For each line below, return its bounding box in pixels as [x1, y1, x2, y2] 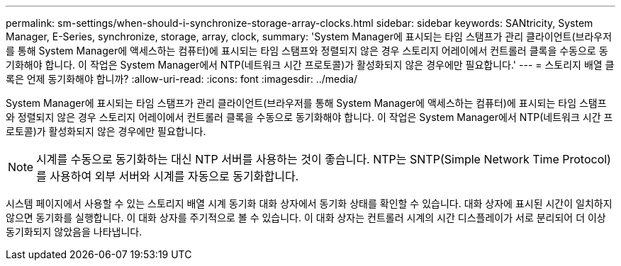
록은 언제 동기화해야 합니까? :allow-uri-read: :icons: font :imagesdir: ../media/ [6, 73, 358, 85]
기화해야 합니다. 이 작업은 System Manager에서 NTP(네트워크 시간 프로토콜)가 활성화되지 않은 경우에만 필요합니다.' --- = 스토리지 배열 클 [6, 59, 615, 71]
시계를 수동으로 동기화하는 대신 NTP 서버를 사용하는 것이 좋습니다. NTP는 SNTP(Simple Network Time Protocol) [36, 152, 611, 166]
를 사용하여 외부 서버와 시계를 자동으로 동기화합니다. [36, 169, 299, 183]
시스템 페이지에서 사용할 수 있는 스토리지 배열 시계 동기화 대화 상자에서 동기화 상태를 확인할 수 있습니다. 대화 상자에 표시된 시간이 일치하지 [6, 197, 612, 209]
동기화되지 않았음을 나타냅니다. [6, 226, 142, 238]
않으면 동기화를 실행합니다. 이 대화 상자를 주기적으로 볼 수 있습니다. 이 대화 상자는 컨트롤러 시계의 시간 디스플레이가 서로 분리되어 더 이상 [6, 212, 606, 224]
